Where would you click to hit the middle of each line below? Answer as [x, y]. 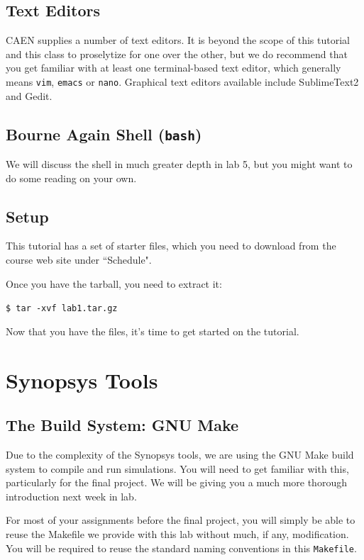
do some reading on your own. [71, 178]
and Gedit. [29, 95]
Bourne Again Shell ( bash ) [104, 134]
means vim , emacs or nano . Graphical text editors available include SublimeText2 [182, 81]
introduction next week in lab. [71, 496]
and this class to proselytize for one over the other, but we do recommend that [177, 54]
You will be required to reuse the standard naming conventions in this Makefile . [181, 548]
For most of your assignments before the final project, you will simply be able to [181, 520]
